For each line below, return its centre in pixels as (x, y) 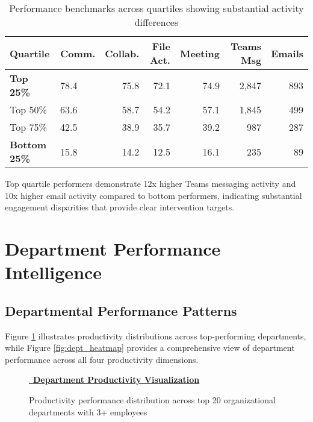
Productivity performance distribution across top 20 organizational (152, 399)
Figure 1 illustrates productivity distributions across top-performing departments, (156, 335)
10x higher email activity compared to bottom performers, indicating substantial (153, 195)
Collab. (122, 53)
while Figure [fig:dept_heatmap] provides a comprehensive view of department (150, 348)
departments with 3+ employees (88, 411)
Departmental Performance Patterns (121, 310)
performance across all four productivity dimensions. (102, 359)
